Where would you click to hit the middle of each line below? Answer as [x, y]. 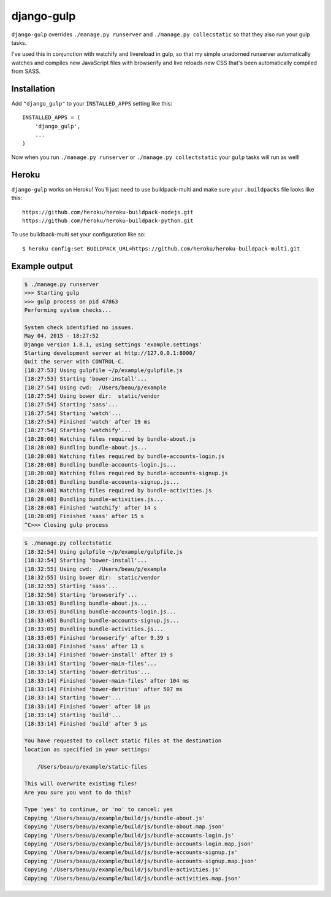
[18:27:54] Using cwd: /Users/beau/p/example [95, 387]
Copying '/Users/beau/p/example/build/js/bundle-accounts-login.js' [129, 835]
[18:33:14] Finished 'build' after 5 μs [86, 724]
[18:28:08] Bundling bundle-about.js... [86, 448]
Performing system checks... [68, 310]
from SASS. [26, 71]
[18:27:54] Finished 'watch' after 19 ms [87, 422]
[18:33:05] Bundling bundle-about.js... [86, 604]
